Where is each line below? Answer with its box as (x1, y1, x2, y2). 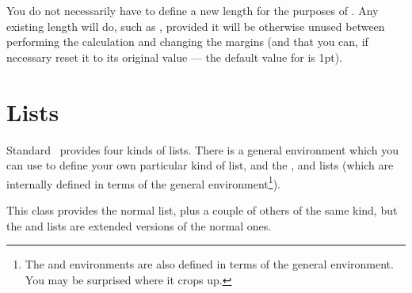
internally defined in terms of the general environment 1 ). (6, 173, 280, 192)
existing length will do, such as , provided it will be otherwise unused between (6, 17, 385, 34)
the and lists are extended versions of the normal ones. (6, 217, 272, 234)
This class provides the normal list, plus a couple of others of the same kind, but (6, 201, 398, 218)
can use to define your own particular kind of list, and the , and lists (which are (6, 157, 394, 173)
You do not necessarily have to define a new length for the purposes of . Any (6, 2, 379, 18)
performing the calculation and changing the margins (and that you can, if (6, 33, 368, 50)
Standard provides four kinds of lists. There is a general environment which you (6, 141, 399, 158)
